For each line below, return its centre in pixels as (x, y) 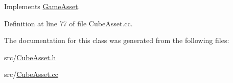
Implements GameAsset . (42, 6)
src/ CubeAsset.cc (31, 74)
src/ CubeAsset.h (30, 57)
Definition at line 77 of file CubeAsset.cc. (68, 23)
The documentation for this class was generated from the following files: (117, 40)
